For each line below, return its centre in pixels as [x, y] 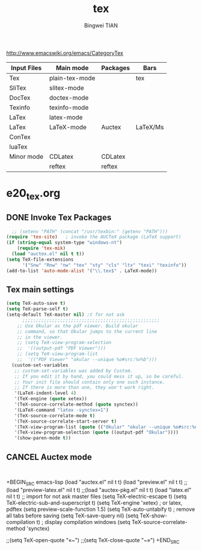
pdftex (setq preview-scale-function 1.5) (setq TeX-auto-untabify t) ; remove [101, 509]
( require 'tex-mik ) [41, 248]
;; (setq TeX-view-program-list [57, 354]
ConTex [20, 136]
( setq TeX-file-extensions [40, 259]
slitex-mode [66, 88]
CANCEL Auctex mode [49, 457]
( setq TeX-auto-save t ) [36, 304]
